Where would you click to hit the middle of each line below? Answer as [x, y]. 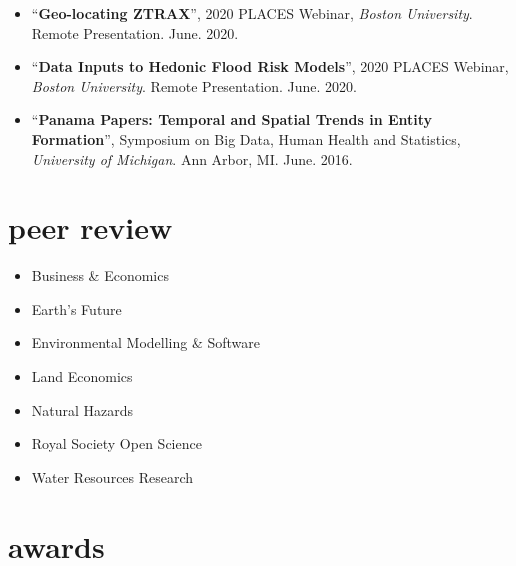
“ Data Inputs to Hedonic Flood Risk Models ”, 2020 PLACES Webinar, [270, 66]
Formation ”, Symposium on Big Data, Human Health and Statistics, [246, 138]
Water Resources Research [112, 476]
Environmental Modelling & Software [145, 342]
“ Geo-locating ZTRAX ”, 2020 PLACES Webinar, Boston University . [252, 13]
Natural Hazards [82, 409]
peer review [90, 227]
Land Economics [82, 376]
